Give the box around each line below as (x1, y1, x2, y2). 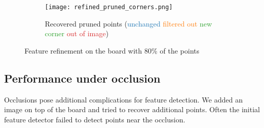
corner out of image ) (45, 28, 109, 39)
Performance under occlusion (4, 70, 161, 86)
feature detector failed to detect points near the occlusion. (4, 114, 186, 124)
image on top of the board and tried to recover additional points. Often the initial (4, 104, 260, 115)
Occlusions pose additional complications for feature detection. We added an (4, 94, 243, 105)
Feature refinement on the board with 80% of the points (24, 45, 200, 56)
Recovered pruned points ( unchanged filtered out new (45, 18, 212, 29)
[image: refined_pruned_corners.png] (45, 4, 173, 11)
